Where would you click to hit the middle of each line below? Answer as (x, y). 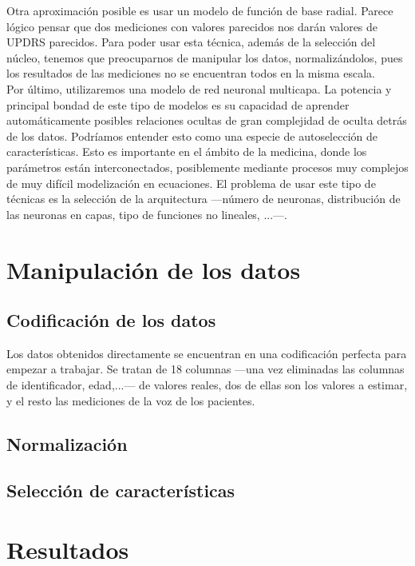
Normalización (67, 443)
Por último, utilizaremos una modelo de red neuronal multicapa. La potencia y (199, 88)
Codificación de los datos (111, 320)
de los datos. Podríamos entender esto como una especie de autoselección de (192, 136)
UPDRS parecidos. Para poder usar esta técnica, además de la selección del (191, 42)
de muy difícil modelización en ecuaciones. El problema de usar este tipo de (191, 183)
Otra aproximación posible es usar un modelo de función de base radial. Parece (200, 10)
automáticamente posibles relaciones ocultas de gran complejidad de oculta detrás (207, 120)
